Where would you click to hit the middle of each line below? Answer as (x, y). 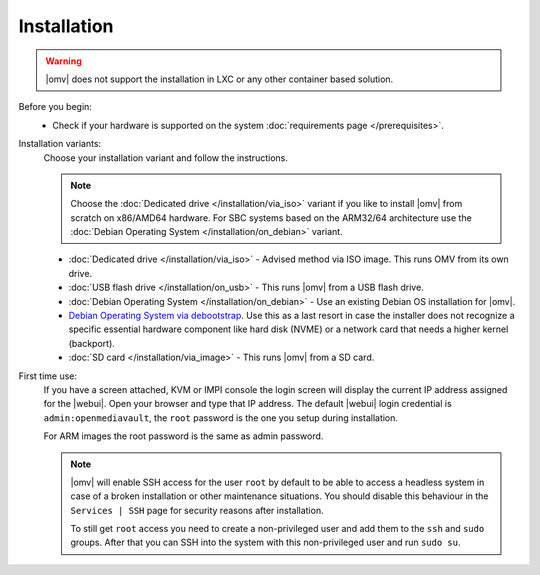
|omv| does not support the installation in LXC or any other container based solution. (219, 79)
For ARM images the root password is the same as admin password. (183, 436)
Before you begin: (55, 107)
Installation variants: (60, 144)
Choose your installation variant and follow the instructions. (166, 157)
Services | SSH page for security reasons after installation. (197, 510)
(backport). (91, 343)
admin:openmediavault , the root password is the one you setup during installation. (221, 417)
